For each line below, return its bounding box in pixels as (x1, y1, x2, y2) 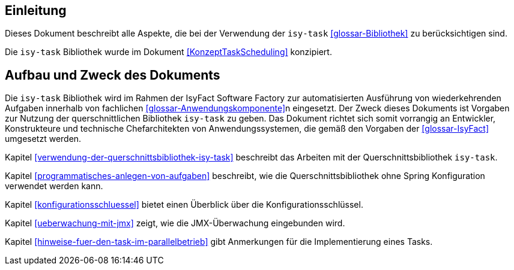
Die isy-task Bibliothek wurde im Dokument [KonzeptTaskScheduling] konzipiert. (5, 47, 332, 57)
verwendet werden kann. (5, 181, 103, 192)
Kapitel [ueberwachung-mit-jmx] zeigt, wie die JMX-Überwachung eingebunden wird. (5, 218, 345, 229)
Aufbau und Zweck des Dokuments (5, 67, 220, 83)
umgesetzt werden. (5, 134, 82, 144)
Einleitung (5, 3, 67, 18)
